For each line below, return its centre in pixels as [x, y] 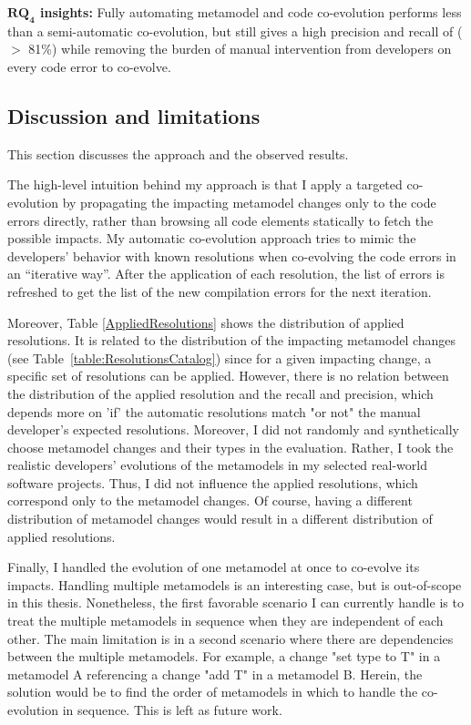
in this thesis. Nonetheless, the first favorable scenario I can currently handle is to [235, 602]
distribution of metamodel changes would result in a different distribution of [220, 519]
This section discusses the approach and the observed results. [178, 153]
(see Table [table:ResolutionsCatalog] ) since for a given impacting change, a [220, 357]
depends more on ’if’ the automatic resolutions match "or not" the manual [214, 411]
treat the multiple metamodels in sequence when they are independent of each [225, 621]
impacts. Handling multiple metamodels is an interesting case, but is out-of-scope [235, 584]
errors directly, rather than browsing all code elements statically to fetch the [220, 220]
